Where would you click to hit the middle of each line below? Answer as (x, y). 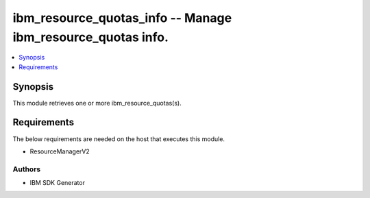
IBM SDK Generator (58, 183)
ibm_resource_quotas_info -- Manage (122, 18)
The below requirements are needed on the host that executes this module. (119, 139)
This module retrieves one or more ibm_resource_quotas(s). (97, 103)
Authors (27, 169)
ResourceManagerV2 (60, 151)
